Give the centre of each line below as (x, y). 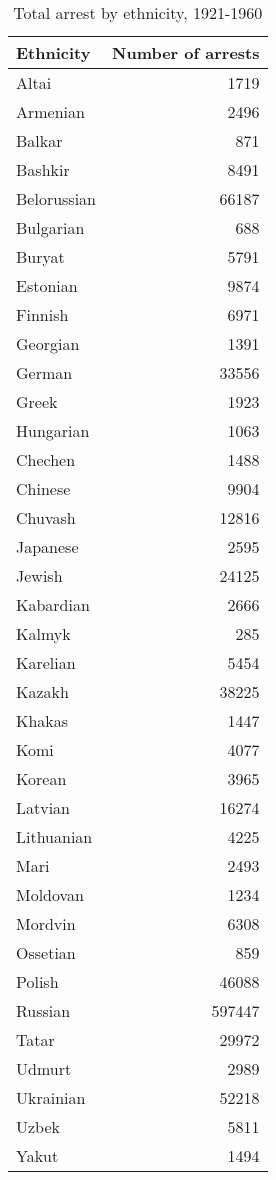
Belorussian (56, 198)
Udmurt (44, 1068)
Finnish (42, 314)
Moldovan (50, 894)
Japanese (47, 546)
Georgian (48, 343)
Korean (41, 778)
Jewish (39, 575)
